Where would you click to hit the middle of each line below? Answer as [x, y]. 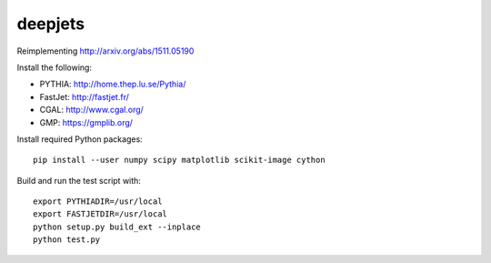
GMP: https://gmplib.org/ [86, 122]
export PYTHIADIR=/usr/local [98, 202]
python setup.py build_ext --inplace [117, 227]
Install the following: [55, 67]
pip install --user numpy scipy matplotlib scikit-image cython [180, 160]
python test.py [67, 240]
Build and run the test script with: [79, 180]
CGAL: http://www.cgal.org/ [92, 110]
